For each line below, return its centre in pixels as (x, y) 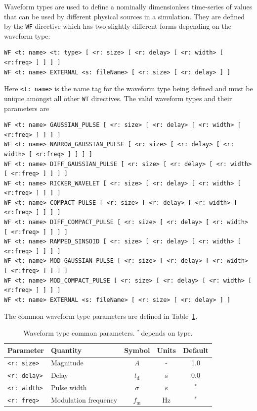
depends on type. (167, 333)
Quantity (66, 350)
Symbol (137, 350)
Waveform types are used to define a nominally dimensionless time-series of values (128, 6)
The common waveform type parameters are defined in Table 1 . (101, 316)
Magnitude (67, 363)
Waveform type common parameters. (79, 333)
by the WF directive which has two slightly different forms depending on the (118, 26)
